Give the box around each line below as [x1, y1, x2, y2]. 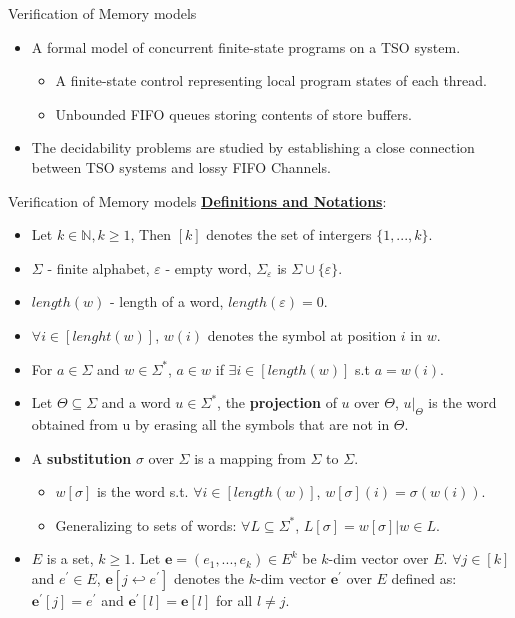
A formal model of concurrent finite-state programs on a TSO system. [31, 36, 461, 57]
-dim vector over [328, 548, 429, 569]
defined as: [391, 567, 457, 588]
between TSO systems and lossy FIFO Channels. [31, 156, 331, 177]
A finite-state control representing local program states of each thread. [55, 70, 488, 91]
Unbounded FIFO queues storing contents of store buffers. [55, 103, 412, 124]
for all [215, 589, 253, 610]
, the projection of [217, 392, 337, 413]
